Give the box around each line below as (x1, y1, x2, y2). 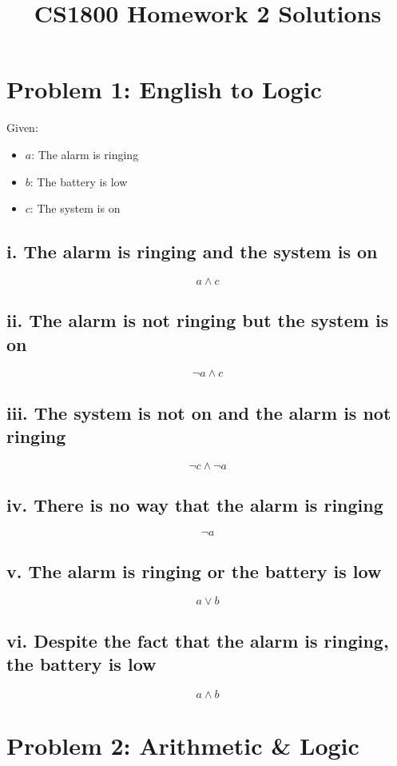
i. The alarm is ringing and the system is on (6, 239, 378, 264)
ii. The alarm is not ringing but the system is (6, 308, 389, 333)
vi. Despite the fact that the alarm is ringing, (6, 628, 389, 652)
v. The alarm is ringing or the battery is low (6, 558, 382, 583)
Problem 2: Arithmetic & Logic (6, 729, 359, 762)
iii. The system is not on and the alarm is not (6, 400, 391, 425)
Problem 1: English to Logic (6, 73, 322, 106)
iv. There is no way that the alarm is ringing (6, 493, 383, 517)
